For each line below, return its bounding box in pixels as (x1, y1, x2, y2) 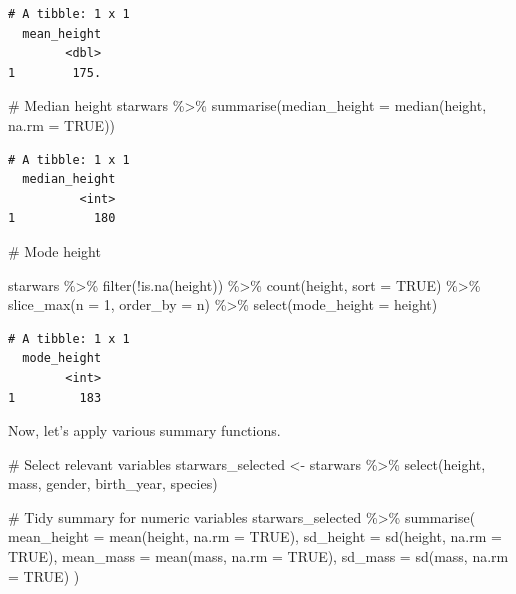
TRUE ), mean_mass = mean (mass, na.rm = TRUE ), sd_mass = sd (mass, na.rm (8, 546, 509, 567)
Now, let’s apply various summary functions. (8, 420, 281, 441)
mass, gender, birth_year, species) (8, 473, 218, 494)
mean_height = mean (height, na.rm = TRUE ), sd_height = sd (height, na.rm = (8, 526, 502, 547)
